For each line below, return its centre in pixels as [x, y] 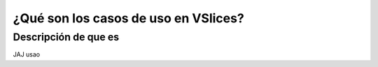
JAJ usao [27, 54]
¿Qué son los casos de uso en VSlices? [128, 18]
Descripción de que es [66, 37]
